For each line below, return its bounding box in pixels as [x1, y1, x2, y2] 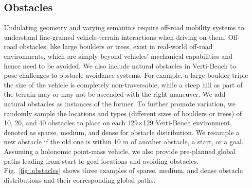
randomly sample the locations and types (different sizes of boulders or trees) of [4, 108, 242, 118]
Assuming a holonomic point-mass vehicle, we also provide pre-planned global [4, 146, 235, 156]
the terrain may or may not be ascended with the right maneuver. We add [4, 89, 226, 99]
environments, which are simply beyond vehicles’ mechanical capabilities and [4, 51, 233, 61]
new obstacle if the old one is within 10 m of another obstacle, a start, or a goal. [4, 137, 244, 147]
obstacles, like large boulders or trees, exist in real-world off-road [19, 41, 213, 51]
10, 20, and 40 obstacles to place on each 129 [4, 118, 138, 128]
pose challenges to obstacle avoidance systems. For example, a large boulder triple [4, 70, 248, 80]
